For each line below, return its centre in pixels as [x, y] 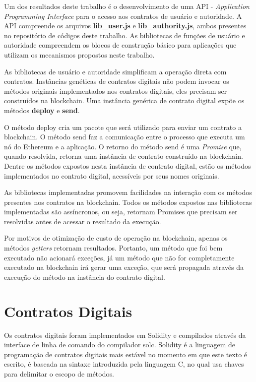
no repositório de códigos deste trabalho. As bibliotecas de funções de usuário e [125, 35]
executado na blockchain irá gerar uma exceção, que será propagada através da [124, 267]
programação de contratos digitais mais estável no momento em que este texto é [126, 354]
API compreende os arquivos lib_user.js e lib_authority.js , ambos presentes [125, 26]
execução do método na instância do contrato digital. [85, 277]
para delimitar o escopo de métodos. [59, 373]
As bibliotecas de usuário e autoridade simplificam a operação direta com [115, 71]
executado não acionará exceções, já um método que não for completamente [119, 257]
